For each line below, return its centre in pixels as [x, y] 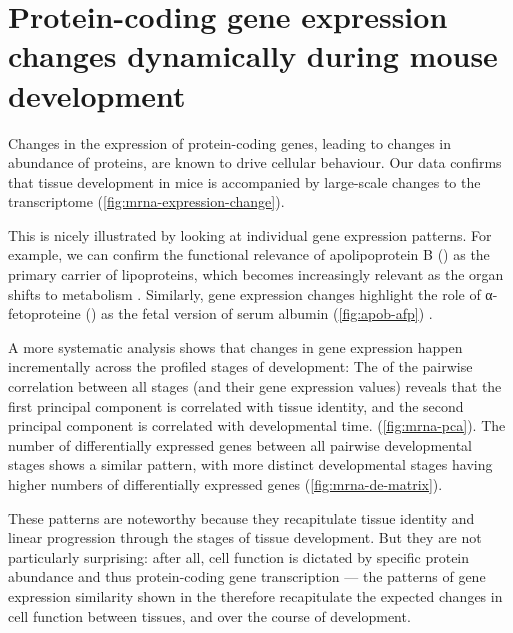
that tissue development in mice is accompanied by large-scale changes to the [244, 181]
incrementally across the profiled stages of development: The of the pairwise [240, 366]
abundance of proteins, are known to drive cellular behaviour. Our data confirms [255, 162]
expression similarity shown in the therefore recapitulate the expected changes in [255, 595]
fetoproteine [44, 313]
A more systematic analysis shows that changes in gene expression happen [235, 346]
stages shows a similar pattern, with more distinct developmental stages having [250, 464]
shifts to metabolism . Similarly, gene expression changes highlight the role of [244, 293]
